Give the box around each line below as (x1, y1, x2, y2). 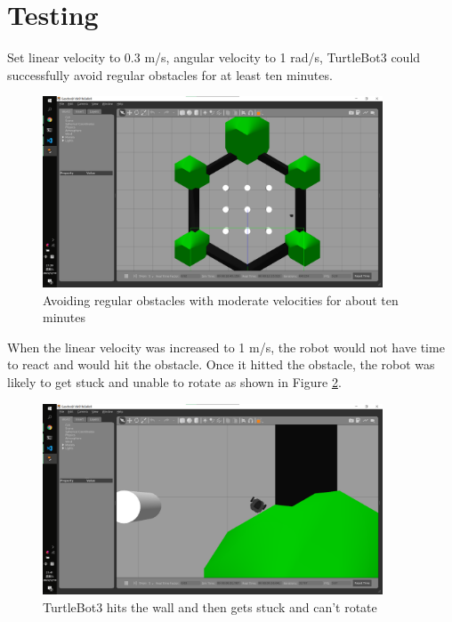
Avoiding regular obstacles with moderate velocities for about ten (43, 290, 399, 309)
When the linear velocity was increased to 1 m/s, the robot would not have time (7, 337, 445, 356)
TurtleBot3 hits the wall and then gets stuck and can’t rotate (43, 597, 377, 616)
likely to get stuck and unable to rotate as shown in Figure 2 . (7, 372, 342, 391)
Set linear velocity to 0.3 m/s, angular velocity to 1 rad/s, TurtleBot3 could (7, 48, 421, 67)
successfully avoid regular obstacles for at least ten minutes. (7, 65, 333, 84)
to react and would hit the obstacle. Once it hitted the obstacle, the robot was (7, 355, 435, 374)
